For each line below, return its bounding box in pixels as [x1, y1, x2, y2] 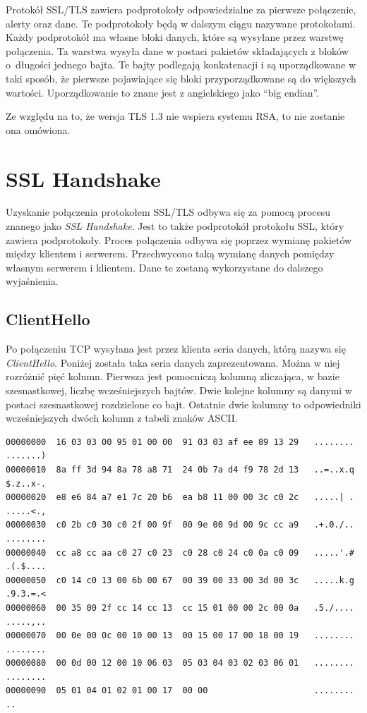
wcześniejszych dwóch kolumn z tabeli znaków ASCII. [6, 410, 238, 425]
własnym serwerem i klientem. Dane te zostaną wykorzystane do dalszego [6, 260, 323, 274]
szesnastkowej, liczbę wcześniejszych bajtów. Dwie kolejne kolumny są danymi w [6, 383, 352, 398]
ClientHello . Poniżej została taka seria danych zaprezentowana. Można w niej [6, 355, 340, 370]
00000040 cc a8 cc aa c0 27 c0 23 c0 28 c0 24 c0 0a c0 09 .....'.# [6, 547, 354, 558]
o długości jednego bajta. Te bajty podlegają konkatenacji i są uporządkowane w [6, 57, 356, 72]
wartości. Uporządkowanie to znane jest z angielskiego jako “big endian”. [6, 85, 320, 99]
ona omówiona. [6, 122, 71, 137]
